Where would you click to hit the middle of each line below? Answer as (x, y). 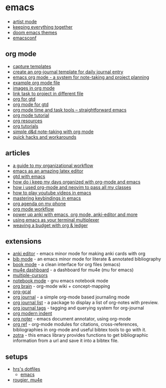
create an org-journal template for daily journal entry (68, 72)
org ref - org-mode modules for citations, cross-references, (76, 325)
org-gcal (22, 292)
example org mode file (36, 82)
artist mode (25, 21)
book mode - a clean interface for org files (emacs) (67, 265)
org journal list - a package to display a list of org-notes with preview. (86, 303)
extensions (23, 241)
